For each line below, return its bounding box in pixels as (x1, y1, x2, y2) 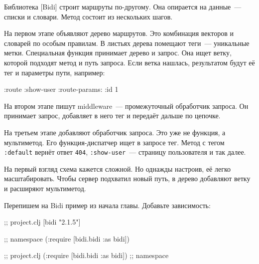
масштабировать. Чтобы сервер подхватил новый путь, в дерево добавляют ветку (4, 173, 251, 184)
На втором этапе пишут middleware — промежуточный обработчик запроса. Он (4, 100, 249, 111)
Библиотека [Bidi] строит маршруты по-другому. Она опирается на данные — (4, 1, 242, 11)
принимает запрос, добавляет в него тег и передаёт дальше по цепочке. (4, 110, 221, 121)
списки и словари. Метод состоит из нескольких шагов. (4, 11, 173, 21)
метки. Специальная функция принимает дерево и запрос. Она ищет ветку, (4, 47, 232, 58)
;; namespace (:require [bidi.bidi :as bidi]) (4, 233, 129, 244)
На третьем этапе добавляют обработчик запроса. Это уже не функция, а (4, 127, 226, 137)
